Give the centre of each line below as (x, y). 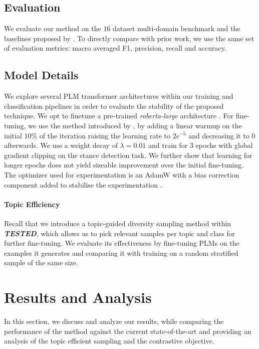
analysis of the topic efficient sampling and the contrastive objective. (109, 341)
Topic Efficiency (32, 204)
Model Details (41, 75)
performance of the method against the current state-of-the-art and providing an (128, 331)
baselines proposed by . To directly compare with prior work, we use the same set (129, 38)
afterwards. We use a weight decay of (61, 145)
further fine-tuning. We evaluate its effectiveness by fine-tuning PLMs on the (122, 243)
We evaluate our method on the (53, 28)
